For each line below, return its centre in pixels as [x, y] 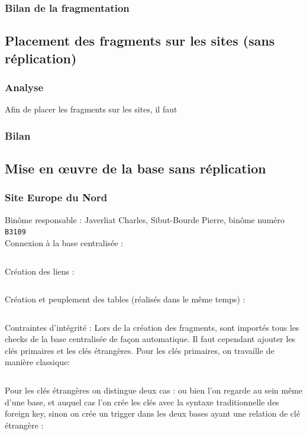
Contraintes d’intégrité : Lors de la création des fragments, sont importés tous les [152, 327]
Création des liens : [40, 271]
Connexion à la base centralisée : [64, 242]
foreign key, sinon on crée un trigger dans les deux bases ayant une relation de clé [153, 413]
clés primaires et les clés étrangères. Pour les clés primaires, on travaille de [140, 350]
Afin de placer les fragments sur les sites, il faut [91, 109]
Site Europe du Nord [56, 197]
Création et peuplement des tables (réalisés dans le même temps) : [125, 299]
